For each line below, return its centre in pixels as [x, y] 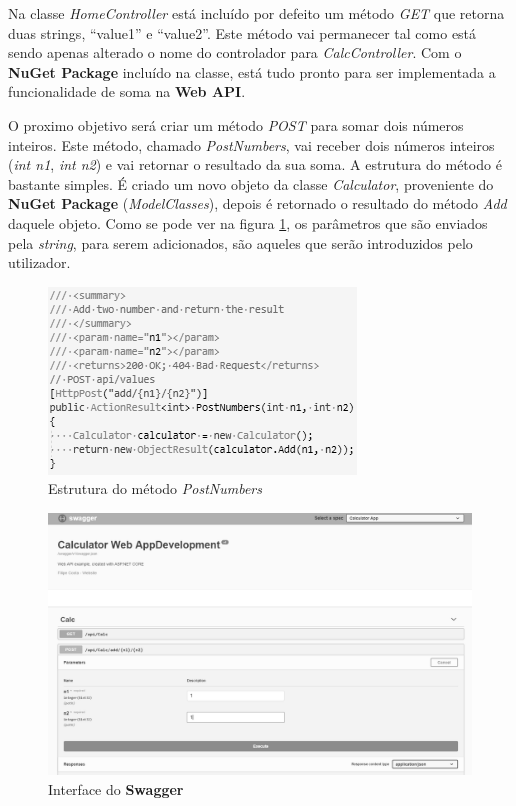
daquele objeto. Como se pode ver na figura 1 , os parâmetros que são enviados [248, 222]
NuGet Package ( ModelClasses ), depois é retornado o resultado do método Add [257, 203]
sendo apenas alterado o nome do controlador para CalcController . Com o [235, 52]
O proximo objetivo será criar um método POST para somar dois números [236, 124]
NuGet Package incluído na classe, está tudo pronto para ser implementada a [252, 71]
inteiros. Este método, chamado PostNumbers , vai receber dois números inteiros [251, 144]
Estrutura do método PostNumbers [155, 488]
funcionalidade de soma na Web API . [127, 91]
